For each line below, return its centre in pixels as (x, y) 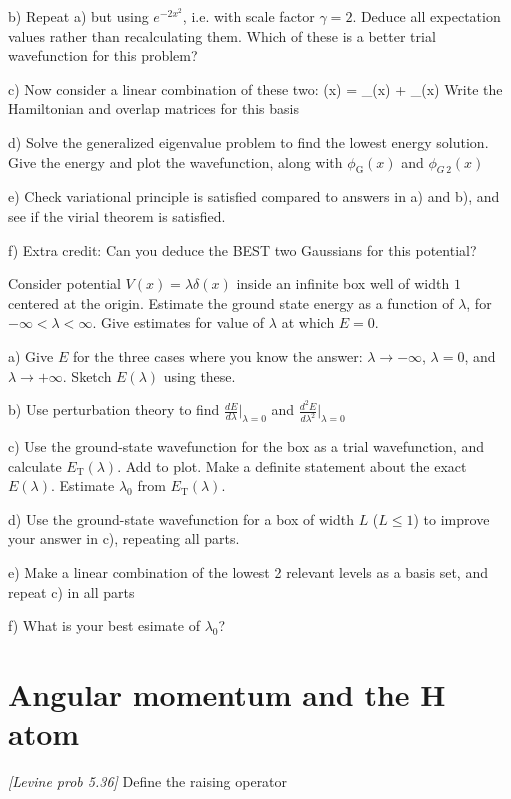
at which (308, 322)
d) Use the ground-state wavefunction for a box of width (181, 518)
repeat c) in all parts (71, 591)
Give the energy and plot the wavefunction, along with (175, 161)
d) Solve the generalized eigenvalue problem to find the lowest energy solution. (248, 141)
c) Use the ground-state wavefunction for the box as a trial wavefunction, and (246, 446)
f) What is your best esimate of (104, 625)
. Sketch (87, 375)
